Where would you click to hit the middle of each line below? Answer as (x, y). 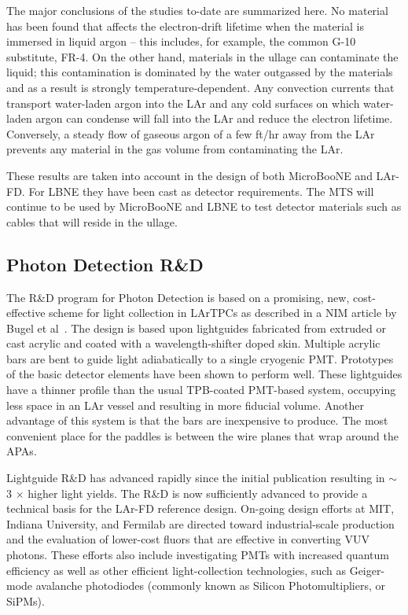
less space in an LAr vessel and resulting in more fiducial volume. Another (186, 405)
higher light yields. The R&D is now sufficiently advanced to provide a (198, 493)
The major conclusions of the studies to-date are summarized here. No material (197, 10)
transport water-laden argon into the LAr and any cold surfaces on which (183, 103)
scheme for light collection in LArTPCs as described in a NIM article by (223, 313)
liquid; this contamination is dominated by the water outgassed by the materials (200, 72)
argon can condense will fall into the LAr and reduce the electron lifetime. (214, 118)
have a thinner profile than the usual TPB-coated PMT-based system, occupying (201, 390)
